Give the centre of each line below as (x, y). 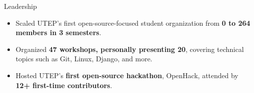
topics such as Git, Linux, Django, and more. (84, 59)
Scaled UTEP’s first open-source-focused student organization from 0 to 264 (133, 23)
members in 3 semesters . (58, 32)
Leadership (21, 6)
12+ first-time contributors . (64, 85)
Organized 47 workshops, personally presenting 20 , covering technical (130, 49)
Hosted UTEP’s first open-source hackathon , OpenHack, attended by (127, 75)
